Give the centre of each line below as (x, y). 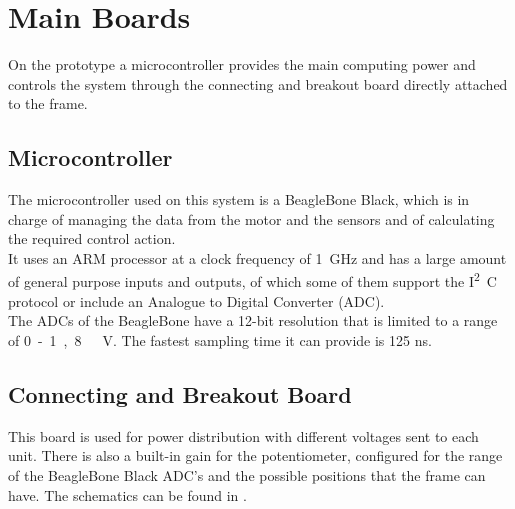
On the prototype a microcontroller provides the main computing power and (242, 64)
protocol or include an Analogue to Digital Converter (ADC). (196, 300)
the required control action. (92, 238)
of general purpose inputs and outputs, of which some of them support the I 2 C (252, 280)
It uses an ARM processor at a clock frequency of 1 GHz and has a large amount (257, 257)
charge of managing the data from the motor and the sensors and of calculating (251, 218)
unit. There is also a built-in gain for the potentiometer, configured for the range (255, 455)
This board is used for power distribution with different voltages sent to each (243, 435)
